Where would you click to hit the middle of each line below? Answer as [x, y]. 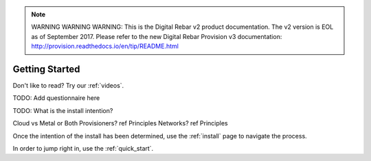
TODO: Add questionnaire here [56, 98]
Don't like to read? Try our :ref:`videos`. [68, 86]
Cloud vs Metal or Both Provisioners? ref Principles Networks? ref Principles [120, 123]
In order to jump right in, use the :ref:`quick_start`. [83, 149]
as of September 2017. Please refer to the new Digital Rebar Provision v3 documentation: [157, 36]
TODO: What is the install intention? [63, 110]
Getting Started [46, 69]
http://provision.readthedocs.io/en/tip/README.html [105, 46]
